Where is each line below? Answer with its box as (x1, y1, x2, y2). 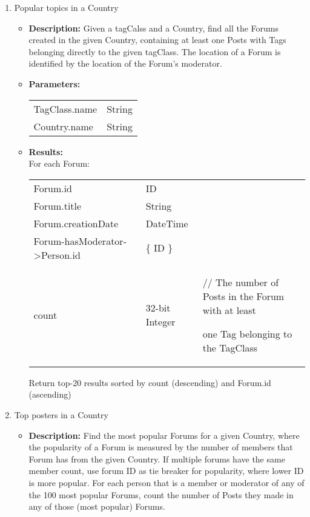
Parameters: (28, 77, 81, 90)
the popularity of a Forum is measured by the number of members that (28, 441, 293, 453)
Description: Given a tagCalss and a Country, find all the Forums (28, 21, 279, 34)
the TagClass (202, 340, 258, 355)
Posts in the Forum (202, 289, 285, 303)
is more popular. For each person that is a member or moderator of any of (28, 476, 305, 489)
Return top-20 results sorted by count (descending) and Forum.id (28, 376, 271, 389)
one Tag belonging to (202, 326, 292, 341)
